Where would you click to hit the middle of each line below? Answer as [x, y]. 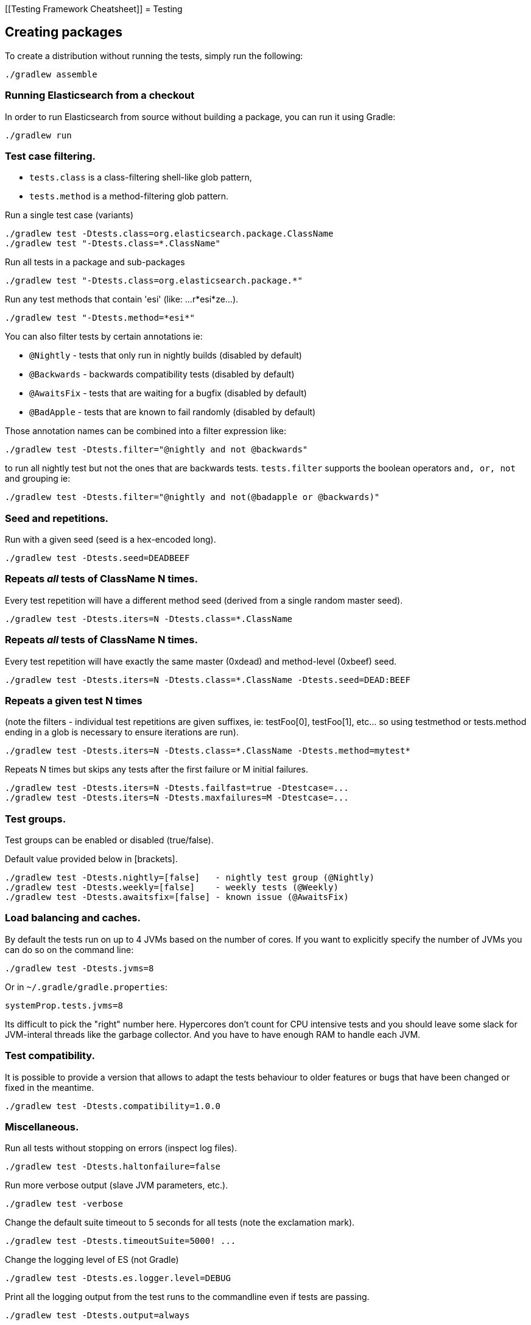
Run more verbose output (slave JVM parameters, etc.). [117, 1185]
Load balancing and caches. [73, 918]
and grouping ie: [38, 479]
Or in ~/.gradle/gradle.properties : [86, 987]
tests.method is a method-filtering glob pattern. [129, 196]
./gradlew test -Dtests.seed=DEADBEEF [97, 558]
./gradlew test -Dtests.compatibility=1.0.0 [113, 1106]
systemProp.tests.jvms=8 [64, 1005]
